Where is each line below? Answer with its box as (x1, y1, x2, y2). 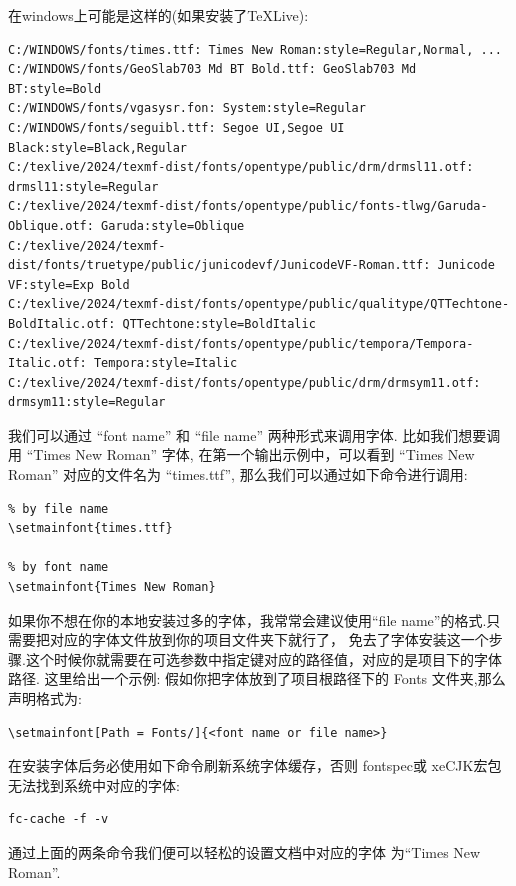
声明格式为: (8, 688, 82, 708)
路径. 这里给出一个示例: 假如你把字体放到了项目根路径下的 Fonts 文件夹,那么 (8, 668, 506, 689)
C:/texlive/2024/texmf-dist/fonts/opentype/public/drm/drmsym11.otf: (8, 375, 481, 390)
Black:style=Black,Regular (8, 140, 187, 155)
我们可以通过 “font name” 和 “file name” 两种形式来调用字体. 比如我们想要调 (8, 424, 501, 445)
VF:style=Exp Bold (8, 277, 130, 292)
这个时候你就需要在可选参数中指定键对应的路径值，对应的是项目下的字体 (25, 648, 502, 669)
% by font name (8, 560, 109, 575)
